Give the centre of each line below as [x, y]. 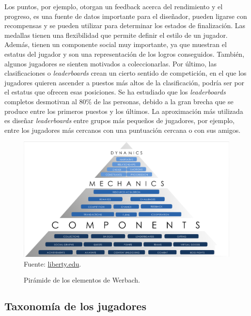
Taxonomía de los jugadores [75, 306]
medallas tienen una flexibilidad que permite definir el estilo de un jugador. [116, 35]
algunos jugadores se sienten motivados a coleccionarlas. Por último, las [110, 63]
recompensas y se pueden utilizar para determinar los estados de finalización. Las [125, 25]
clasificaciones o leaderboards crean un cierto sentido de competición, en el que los [125, 73]
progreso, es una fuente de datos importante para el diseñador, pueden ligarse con [126, 16]
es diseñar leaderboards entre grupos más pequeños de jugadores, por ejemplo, [119, 120]
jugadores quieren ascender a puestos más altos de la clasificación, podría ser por [125, 82]
